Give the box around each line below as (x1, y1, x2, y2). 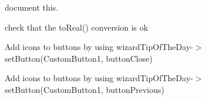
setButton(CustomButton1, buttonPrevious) (5, 83, 164, 95)
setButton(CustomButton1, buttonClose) (5, 52, 153, 64)
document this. (5, 1, 59, 13)
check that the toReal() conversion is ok (5, 21, 148, 33)
